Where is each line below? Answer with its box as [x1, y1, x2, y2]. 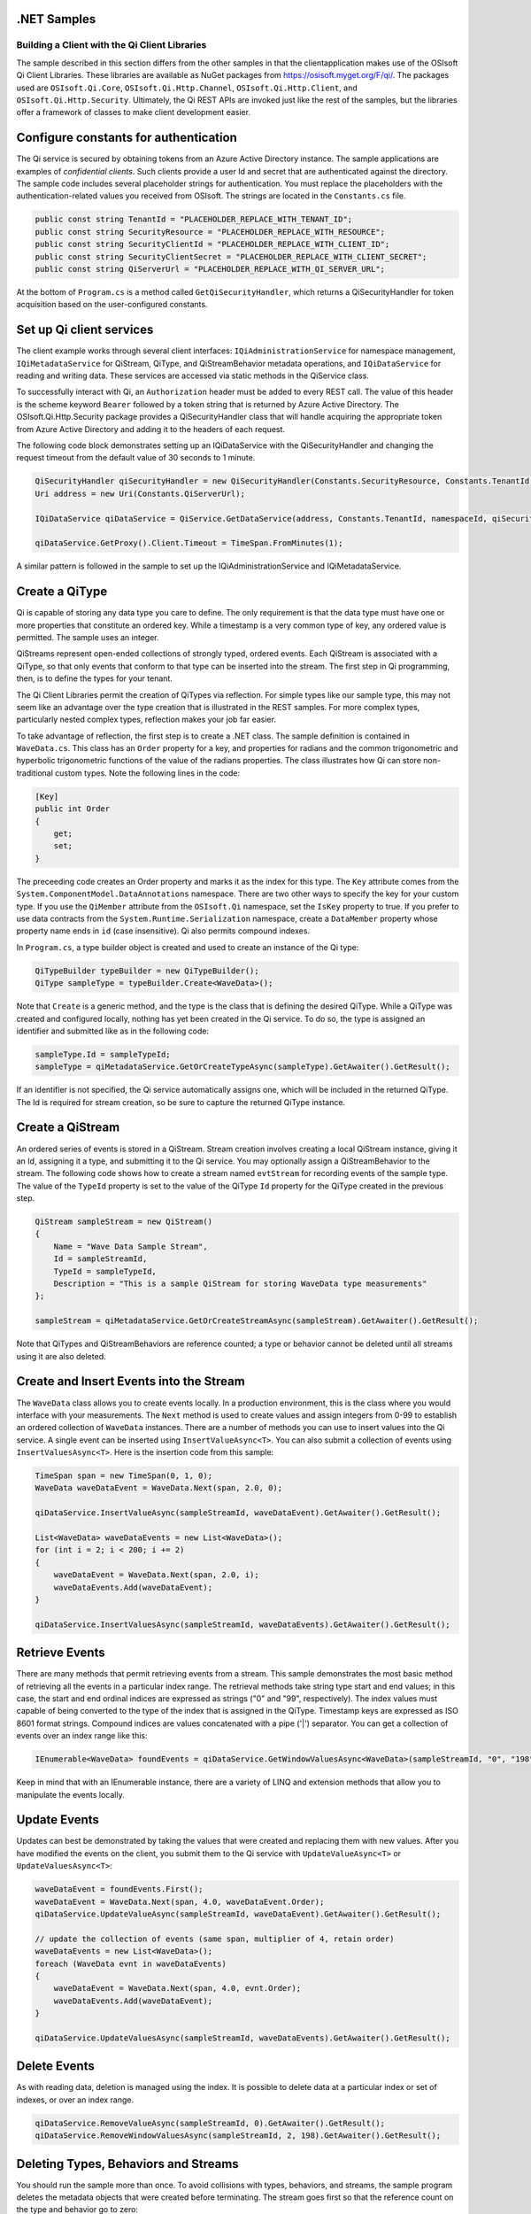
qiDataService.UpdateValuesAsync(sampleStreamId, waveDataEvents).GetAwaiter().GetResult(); [35, 2032, 450, 2043]
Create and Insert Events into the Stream [16, 1374, 245, 1390]
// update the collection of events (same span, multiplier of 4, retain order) [35, 1933, 395, 1944]
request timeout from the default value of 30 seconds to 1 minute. [16, 453, 256, 463]
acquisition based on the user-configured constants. [16, 299, 208, 310]
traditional [16, 767, 53, 778]
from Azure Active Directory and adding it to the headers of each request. [16, 423, 286, 434]
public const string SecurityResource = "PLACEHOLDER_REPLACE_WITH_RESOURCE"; [35, 227, 385, 236]
